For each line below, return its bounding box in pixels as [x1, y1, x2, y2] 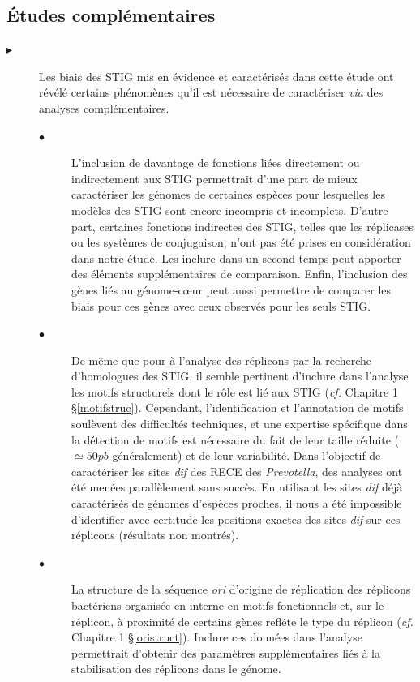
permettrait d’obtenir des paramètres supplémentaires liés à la [71, 644, 380, 661]
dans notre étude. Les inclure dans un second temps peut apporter [71, 249, 401, 266]
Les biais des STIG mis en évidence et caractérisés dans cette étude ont [39, 67, 394, 84]
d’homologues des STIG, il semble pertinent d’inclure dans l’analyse [71, 367, 409, 384]
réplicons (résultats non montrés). [71, 526, 239, 543]
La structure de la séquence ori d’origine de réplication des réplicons [71, 581, 411, 598]
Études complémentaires [6, 2, 216, 28]
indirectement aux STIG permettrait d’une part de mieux [71, 169, 358, 187]
